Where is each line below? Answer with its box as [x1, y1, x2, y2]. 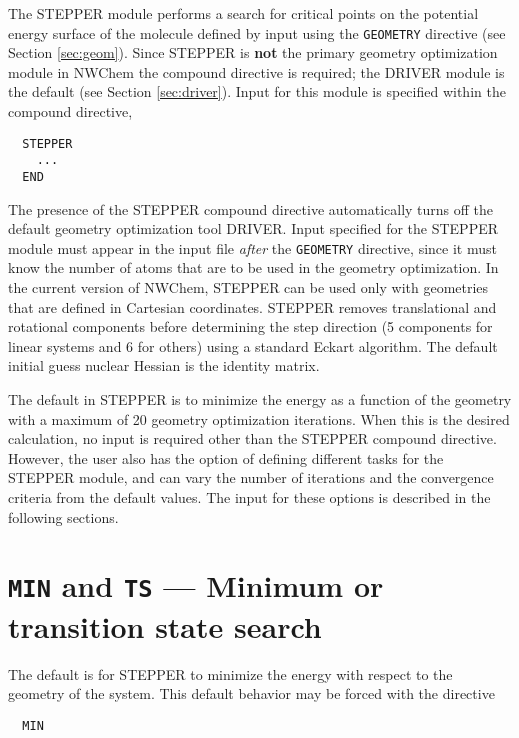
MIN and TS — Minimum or [8, 565, 384, 606]
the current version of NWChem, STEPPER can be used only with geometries [8, 277, 489, 298]
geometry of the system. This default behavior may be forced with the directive [8, 683, 495, 704]
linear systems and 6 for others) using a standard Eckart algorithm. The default [8, 335, 498, 356]
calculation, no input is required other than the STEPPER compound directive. [8, 428, 497, 449]
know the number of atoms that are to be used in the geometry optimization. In [8, 257, 499, 278]
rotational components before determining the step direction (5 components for [8, 316, 493, 337]
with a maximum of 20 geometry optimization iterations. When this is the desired [8, 408, 510, 429]
